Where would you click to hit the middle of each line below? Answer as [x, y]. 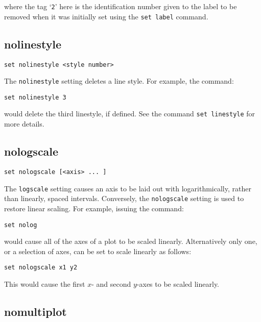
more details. [24, 124]
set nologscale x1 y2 [41, 268]
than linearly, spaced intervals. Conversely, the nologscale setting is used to [124, 198]
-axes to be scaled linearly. [178, 284]
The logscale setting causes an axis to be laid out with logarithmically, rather [128, 188]
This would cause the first [45, 284]
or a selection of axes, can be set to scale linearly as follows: [98, 251]
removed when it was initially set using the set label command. [106, 16]
